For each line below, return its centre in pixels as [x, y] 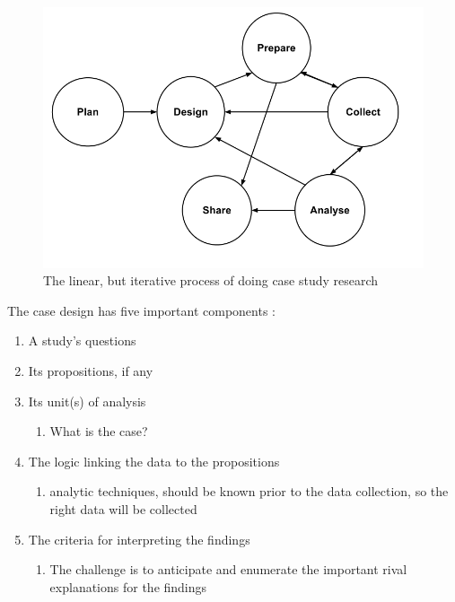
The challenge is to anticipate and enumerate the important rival [228, 569]
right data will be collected [123, 508]
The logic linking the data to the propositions [154, 461]
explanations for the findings [128, 586]
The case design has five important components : [141, 310]
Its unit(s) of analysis [87, 401]
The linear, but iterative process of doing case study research [211, 280]
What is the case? [99, 431]
